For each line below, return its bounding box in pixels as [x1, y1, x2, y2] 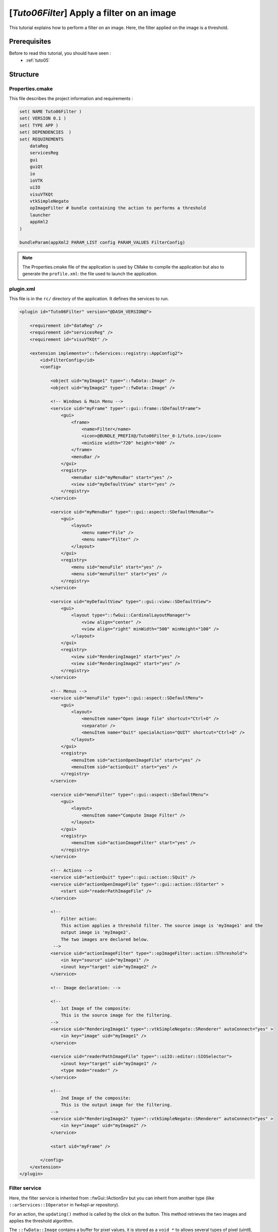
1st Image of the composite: [60, 1005, 131, 1011]
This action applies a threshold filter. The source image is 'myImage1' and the [60, 923, 263, 928]
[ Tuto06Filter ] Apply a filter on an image [9, 7, 176, 18]
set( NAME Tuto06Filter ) [19, 108, 82, 114]
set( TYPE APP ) [19, 122, 59, 128]
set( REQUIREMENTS [19, 136, 64, 142]
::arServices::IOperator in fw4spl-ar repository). [9, 1202, 120, 1208]
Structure [9, 70, 39, 78]
